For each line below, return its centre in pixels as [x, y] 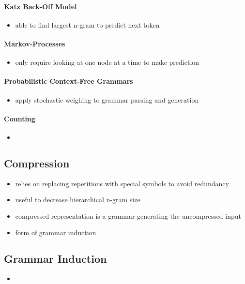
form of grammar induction [56, 232]
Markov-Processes [35, 43]
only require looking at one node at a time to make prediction [107, 62]
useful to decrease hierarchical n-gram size [78, 200]
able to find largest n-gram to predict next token [87, 24]
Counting [20, 118]
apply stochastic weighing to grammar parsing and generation [107, 99]
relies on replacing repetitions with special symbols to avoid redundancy [122, 183]
